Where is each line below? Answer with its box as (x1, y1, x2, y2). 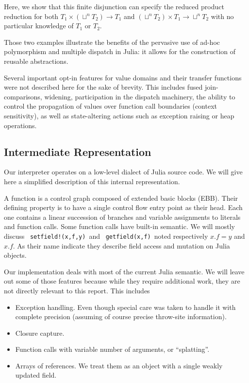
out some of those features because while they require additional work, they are (4, 276, 240, 286)
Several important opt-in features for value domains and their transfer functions (4, 72, 242, 82)
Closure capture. (15, 327, 65, 338)
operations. (4, 120, 37, 130)
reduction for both (4, 11, 59, 21)
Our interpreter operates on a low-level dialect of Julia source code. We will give (4, 167, 243, 177)
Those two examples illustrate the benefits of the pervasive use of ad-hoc (4, 37, 220, 47)
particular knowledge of (4, 20, 74, 31)
